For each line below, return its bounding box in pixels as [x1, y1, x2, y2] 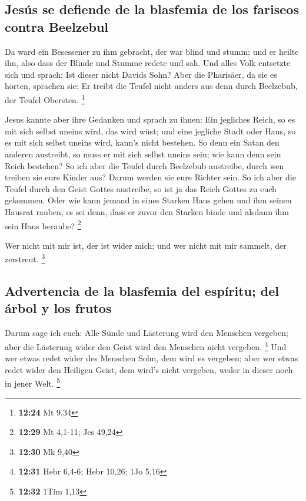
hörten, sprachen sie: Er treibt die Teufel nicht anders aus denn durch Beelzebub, [5, 80, 298, 92]
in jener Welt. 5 [5, 375, 61, 389]
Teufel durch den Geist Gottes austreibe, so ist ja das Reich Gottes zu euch [5, 182, 277, 195]
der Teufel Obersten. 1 [5, 91, 85, 106]
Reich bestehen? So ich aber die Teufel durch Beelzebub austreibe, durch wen [5, 159, 284, 172]
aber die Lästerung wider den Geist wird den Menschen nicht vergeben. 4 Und [5, 338, 287, 352]
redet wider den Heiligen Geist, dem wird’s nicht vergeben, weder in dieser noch [5, 363, 293, 375]
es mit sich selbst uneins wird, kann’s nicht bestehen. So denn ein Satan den [5, 136, 280, 149]
